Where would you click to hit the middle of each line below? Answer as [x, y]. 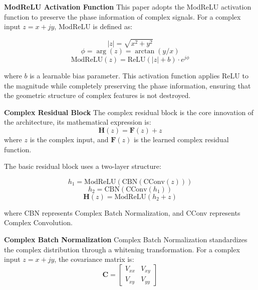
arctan [145, 51]
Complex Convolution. [38, 222]
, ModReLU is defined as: [93, 26]
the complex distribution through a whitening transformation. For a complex [122, 249]
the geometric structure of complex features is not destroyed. [97, 95]
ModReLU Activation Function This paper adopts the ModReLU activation [128, 7]
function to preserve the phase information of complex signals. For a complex [122, 16]
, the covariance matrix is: [94, 259]
